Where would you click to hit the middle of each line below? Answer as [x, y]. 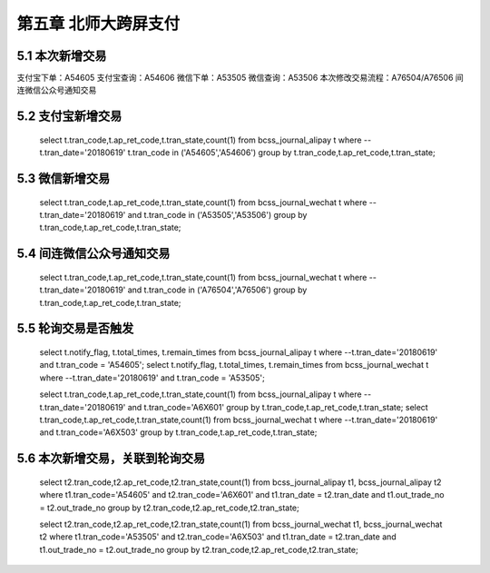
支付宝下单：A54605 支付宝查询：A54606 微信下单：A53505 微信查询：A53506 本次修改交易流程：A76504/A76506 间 [240, 78]
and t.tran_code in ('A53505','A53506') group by [217, 215]
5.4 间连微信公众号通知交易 [93, 254]
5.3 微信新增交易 [64, 178]
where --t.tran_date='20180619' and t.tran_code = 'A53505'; [152, 378]
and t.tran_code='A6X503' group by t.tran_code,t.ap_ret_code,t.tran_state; [178, 432]
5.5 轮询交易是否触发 [75, 328]
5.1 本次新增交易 [62, 56]
